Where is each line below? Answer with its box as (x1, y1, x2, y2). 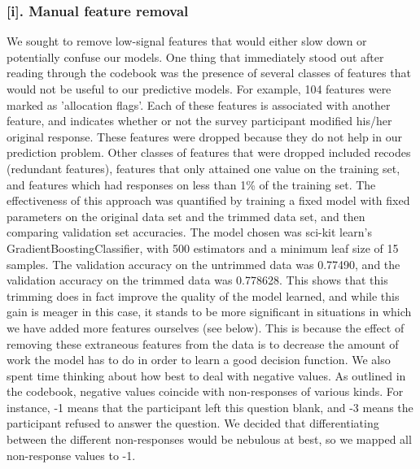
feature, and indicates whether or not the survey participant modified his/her (7, 112, 392, 129)
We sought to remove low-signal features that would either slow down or (7, 33, 367, 50)
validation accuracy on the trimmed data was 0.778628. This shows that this (7, 271, 388, 289)
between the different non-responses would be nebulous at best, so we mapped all (7, 431, 412, 448)
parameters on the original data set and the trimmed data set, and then (7, 207, 365, 224)
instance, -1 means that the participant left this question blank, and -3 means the (7, 398, 413, 415)
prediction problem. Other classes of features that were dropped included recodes (7, 144, 411, 161)
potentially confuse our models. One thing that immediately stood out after (7, 48, 384, 65)
